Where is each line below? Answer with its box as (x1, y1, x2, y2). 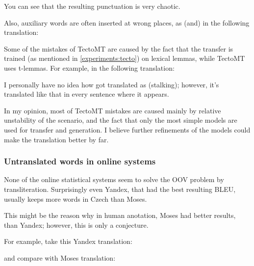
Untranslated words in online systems (4, 155, 156, 167)
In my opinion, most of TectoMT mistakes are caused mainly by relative (4, 105, 221, 115)
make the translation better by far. (4, 134, 109, 144)
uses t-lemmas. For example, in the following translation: (4, 62, 175, 73)
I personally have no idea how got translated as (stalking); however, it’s (4, 79, 219, 89)
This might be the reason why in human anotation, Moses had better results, (4, 210, 236, 220)
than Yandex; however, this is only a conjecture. (4, 219, 149, 230)
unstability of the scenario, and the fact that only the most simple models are (4, 115, 237, 125)
